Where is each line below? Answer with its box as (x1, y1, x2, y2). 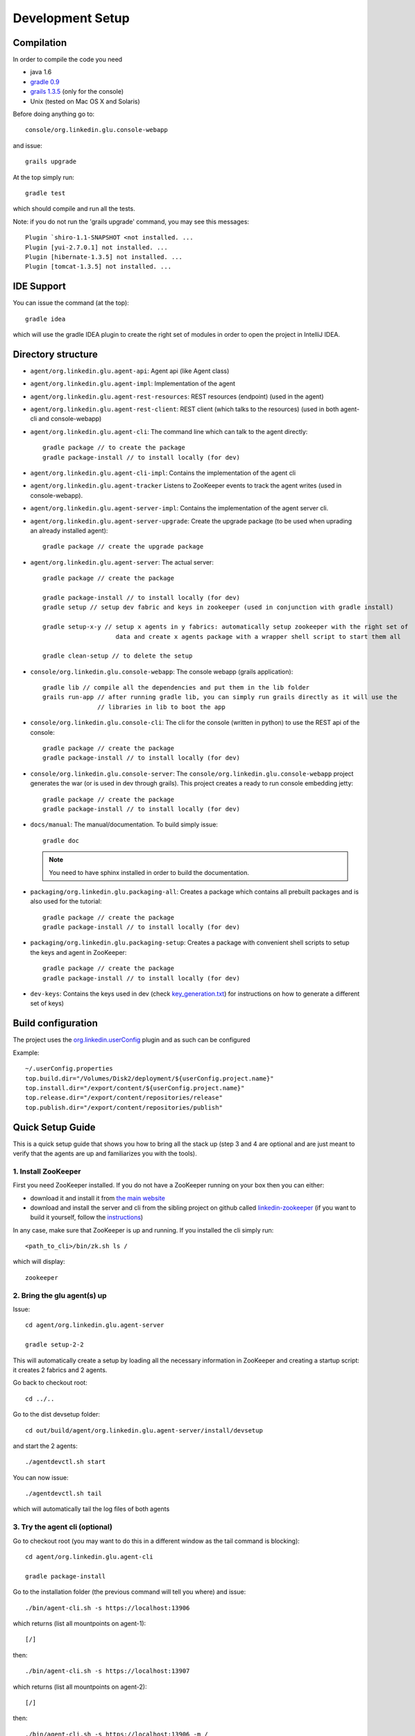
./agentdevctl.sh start (25, 1458, 106, 1466)
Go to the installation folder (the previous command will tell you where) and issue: (12, 1587, 246, 1596)
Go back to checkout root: (12, 1378, 88, 1387)
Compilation (12, 37, 67, 49)
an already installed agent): (30, 526, 108, 535)
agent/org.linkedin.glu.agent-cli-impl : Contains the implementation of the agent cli (30, 469, 296, 477)
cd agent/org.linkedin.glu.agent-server (25, 1321, 164, 1329)
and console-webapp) (38, 415, 102, 423)
